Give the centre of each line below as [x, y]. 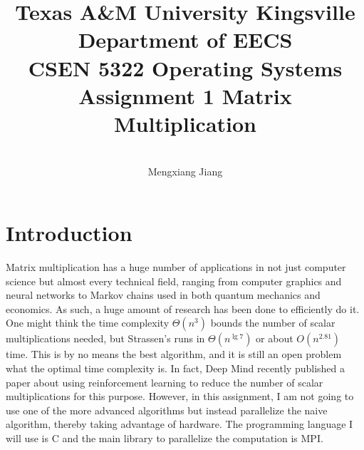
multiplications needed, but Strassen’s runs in [105, 338]
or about [275, 338]
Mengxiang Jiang [185, 172]
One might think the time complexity [88, 323]
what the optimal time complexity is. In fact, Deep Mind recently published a [175, 368]
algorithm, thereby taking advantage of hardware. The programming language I [180, 424]
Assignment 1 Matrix [185, 95]
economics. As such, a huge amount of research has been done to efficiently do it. [183, 308]
